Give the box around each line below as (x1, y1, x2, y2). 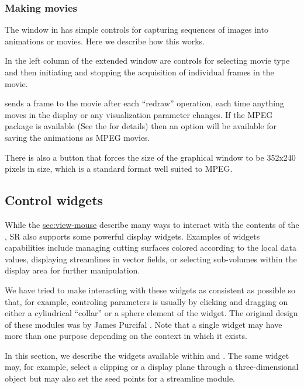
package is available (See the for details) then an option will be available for (5, 120, 277, 132)
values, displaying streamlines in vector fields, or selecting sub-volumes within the (5, 252, 297, 265)
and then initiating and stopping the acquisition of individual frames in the (5, 66, 274, 78)
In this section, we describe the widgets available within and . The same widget (5, 349, 289, 361)
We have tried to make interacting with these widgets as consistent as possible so (5, 283, 295, 296)
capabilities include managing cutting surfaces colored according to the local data (5, 241, 296, 254)
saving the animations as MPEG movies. (5, 131, 150, 143)
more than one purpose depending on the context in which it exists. (5, 330, 247, 342)
